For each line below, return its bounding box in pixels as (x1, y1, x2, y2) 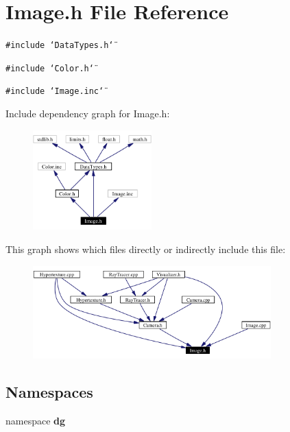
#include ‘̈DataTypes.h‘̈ (5, 40, 114, 51)
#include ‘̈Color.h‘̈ (5, 63, 94, 73)
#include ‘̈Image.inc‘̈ (5, 86, 104, 97)
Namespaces (5, 381, 93, 403)
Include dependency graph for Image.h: (5, 106, 170, 121)
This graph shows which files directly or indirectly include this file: (5, 242, 286, 256)
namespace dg (5, 413, 66, 427)
